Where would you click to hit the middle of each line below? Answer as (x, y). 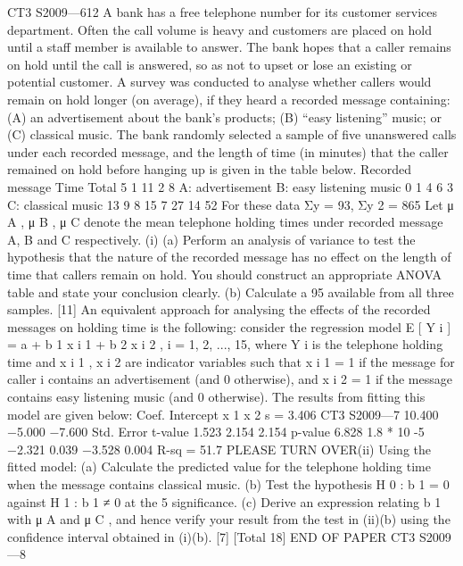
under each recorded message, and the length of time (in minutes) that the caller (228, 151)
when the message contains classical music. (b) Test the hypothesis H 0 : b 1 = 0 (228, 484)
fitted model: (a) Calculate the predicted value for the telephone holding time (219, 466)
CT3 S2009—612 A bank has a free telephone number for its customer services (222, 12)
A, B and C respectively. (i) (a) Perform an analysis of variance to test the (211, 239)
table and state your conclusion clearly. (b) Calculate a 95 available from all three (231, 291)
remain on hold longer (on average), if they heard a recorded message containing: (229, 99)
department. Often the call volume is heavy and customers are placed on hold (219, 29)
